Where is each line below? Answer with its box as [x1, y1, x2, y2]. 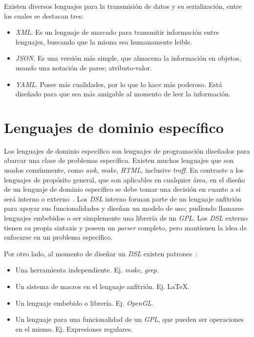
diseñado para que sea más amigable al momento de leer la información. [15, 89, 231, 99]
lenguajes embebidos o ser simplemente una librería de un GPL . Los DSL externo [4, 213, 248, 223]
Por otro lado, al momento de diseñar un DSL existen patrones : [4, 248, 198, 258]
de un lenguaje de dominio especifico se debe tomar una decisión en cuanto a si [4, 184, 241, 194]
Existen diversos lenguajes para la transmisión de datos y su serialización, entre [4, 1, 242, 11]
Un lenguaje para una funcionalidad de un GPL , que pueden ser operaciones [15, 314, 244, 324]
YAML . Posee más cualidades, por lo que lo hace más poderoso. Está [15, 79, 222, 89]
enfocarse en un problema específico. [4, 232, 113, 242]
